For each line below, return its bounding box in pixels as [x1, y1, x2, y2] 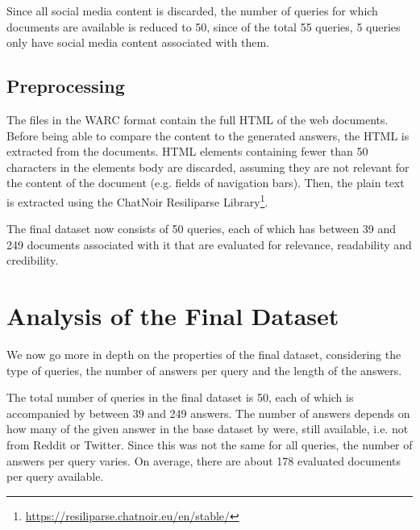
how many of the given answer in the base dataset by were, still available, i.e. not [6, 420, 409, 437]
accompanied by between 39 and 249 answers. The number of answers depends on [6, 404, 410, 421]
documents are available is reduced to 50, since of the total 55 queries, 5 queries [6, 18, 401, 35]
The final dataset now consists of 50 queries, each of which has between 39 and [6, 220, 397, 237]
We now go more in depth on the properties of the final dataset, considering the [6, 346, 401, 363]
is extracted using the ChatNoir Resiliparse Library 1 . [6, 190, 268, 210]
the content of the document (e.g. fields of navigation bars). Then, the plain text [6, 174, 405, 191]
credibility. [6, 252, 59, 269]
